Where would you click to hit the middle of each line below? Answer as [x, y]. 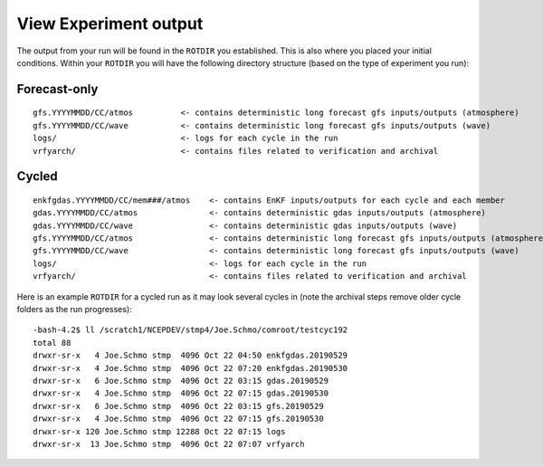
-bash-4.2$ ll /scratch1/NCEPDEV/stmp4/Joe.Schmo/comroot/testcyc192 [191, 330]
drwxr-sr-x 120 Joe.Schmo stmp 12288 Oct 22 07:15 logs [159, 431]
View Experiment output [110, 24]
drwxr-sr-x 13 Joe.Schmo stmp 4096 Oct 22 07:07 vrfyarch [169, 444]
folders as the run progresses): [75, 310]
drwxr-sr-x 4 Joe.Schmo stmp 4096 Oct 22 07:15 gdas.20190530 [181, 393]
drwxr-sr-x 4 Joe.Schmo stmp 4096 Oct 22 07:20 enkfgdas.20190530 [191, 368]
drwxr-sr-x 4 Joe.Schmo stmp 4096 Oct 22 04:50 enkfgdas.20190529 [191, 356]
